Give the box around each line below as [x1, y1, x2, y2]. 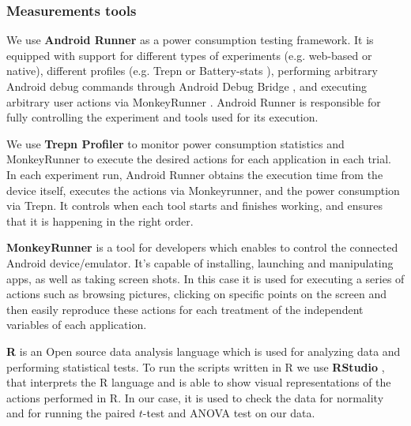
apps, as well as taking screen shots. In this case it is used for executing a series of [6, 270, 405, 286]
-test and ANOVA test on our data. [142, 405, 315, 421]
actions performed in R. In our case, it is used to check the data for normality [6, 389, 384, 405]
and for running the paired [6, 405, 136, 421]
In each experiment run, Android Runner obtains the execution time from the [6, 166, 383, 182]
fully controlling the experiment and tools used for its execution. [6, 109, 319, 125]
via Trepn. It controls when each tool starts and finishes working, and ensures [6, 197, 383, 214]
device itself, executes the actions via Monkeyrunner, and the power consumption [6, 181, 400, 198]
